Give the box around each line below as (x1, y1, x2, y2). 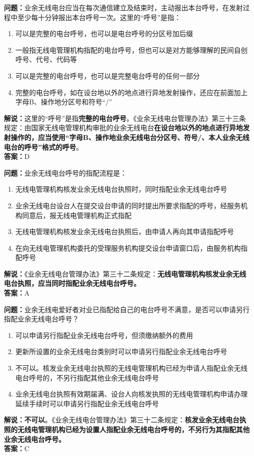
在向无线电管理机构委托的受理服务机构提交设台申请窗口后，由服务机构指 (15, 242, 248, 253)
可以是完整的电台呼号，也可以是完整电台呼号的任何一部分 (15, 70, 200, 80)
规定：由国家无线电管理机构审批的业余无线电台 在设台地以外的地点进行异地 (4, 122, 243, 133)
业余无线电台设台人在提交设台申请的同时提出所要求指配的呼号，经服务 (15, 200, 241, 210)
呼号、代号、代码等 (15, 54, 77, 64)
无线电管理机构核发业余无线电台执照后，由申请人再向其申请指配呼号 (15, 226, 234, 237)
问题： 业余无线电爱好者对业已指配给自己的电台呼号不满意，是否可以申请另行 (4, 304, 250, 314)
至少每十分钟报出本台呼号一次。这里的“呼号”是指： (17, 12, 181, 22)
